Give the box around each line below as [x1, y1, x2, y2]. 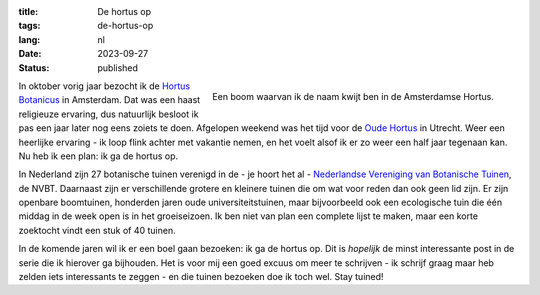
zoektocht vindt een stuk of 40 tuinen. [18, 224, 176, 236]
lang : [18, 33, 41, 45]
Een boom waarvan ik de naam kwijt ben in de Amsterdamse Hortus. [211, 90, 494, 102]
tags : [18, 20, 41, 32]
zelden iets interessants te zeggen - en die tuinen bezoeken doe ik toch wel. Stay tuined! [18, 271, 384, 283]
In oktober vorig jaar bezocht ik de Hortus [18, 80, 190, 92]
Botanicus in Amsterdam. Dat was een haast [18, 94, 201, 106]
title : [18, 6, 39, 17]
